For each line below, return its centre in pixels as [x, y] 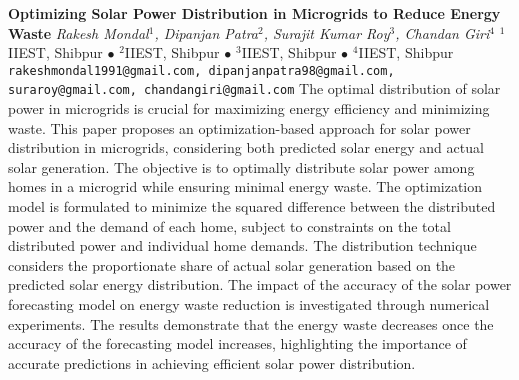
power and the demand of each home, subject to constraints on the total [229, 225]
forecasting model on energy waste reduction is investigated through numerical [249, 304]
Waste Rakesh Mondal [78, 32]
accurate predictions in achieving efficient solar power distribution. [212, 362]
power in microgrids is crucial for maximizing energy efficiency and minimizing [249, 108]
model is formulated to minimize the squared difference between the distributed [252, 206]
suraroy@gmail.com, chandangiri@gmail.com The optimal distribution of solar [254, 88]
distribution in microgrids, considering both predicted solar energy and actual [246, 147]
